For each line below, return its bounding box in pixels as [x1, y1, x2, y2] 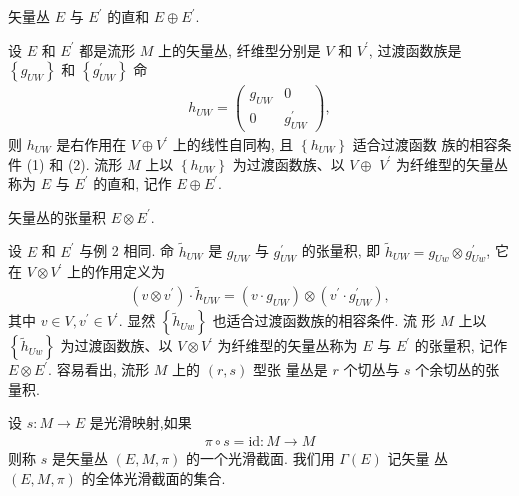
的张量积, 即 [301, 240, 381, 261]
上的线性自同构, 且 [172, 134, 294, 155]
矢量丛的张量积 [8, 206, 106, 227]
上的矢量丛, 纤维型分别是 [158, 39, 321, 60]
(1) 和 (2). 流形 [26, 153, 123, 174]
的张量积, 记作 [414, 335, 508, 356]
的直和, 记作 [93, 173, 172, 194]
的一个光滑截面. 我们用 [186, 448, 335, 469]
